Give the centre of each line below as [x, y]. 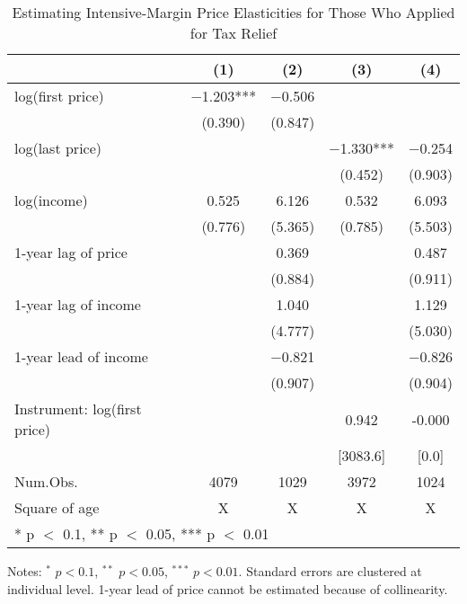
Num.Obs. [46, 481]
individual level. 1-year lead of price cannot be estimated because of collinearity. [228, 588]
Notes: [25, 571]
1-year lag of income [78, 304]
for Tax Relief [233, 33]
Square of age [57, 507]
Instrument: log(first [78, 409]
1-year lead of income [81, 356]
